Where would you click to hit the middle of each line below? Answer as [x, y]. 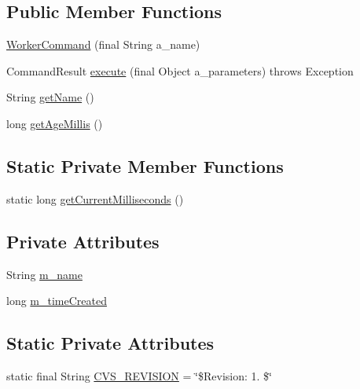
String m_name [44, 274]
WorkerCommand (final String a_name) [103, 44]
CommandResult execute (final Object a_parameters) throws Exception [180, 70]
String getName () [50, 97]
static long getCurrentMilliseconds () [95, 198]
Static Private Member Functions [145, 165]
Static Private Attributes [110, 343]
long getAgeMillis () [55, 123]
